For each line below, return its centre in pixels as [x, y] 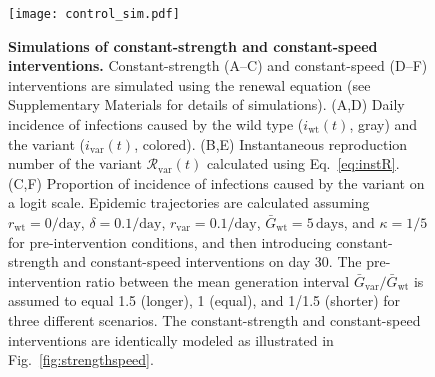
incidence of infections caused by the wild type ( [156, 124]
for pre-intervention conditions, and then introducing [170, 241]
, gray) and [383, 124]
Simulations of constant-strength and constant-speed [193, 45]
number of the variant [75, 163]
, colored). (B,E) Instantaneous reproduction [271, 143]
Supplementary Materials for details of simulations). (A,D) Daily [206, 104]
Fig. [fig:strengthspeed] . [81, 359]
